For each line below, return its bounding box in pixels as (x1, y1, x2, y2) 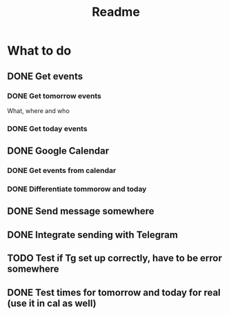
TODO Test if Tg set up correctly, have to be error (7, 252, 223, 264)
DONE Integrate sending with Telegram (7, 229, 178, 241)
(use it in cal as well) (7, 297, 97, 309)
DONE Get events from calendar (7, 166, 117, 176)
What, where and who (7, 106, 70, 114)
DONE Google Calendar (7, 145, 110, 157)
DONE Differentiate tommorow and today (7, 184, 147, 194)
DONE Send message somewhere (7, 205, 155, 217)
